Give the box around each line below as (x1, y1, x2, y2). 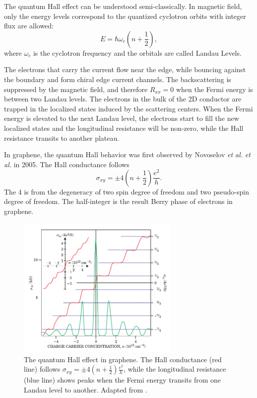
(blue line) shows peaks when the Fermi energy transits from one (24, 375, 221, 385)
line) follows (24, 364, 61, 374)
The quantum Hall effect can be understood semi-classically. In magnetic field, (4, 1, 242, 11)
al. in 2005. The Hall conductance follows (4, 159, 129, 169)
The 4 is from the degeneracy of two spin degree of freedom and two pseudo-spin (4, 186, 249, 197)
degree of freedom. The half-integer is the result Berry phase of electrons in (4, 196, 233, 206)
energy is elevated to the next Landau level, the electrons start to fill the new (4, 113, 239, 123)
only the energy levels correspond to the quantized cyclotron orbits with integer (4, 10, 246, 21)
